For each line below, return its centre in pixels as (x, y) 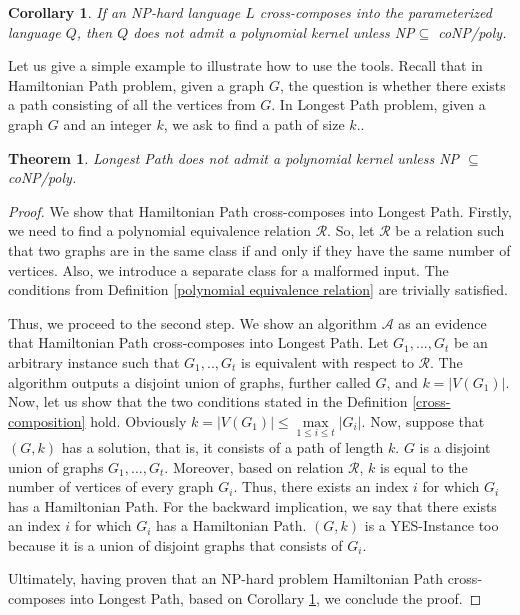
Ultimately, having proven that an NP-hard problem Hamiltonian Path (225, 578)
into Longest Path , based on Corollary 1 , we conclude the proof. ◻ (275, 598)
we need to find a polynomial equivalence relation (159, 230)
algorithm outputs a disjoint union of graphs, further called (189, 381)
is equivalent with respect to (327, 361)
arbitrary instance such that (94, 361)
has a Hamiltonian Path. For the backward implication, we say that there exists (252, 505)
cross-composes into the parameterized (375, 12)
